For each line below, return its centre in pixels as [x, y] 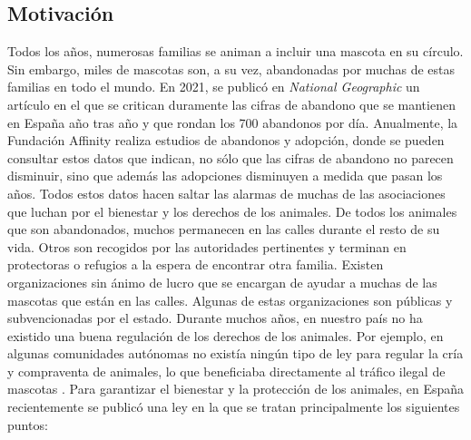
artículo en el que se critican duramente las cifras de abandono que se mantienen [231, 104]
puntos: [28, 424]
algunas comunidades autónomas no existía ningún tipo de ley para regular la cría [235, 353]
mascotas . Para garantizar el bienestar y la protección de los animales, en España [236, 389]
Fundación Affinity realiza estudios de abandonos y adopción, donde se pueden [226, 140]
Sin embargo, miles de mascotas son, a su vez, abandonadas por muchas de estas [231, 68]
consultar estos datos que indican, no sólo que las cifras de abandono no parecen [231, 157]
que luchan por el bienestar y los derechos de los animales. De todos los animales [232, 211]
